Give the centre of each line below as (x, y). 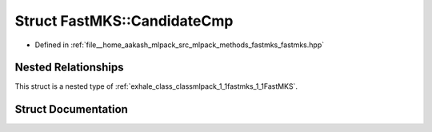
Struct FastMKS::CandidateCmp (124, 21)
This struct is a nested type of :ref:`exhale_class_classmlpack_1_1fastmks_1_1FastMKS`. (156, 86)
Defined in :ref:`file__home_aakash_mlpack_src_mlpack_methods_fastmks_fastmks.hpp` (179, 45)
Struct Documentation (71, 109)
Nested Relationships (69, 68)
